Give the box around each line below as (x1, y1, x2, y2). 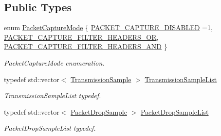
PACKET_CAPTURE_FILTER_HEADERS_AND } (4, 41, 167, 51)
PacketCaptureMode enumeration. (4, 57, 105, 68)
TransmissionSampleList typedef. (4, 90, 101, 101)
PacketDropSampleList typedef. (4, 123, 96, 133)
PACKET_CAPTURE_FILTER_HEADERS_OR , (4, 32, 159, 42)
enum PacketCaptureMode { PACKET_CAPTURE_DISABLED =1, (4, 22, 213, 33)
